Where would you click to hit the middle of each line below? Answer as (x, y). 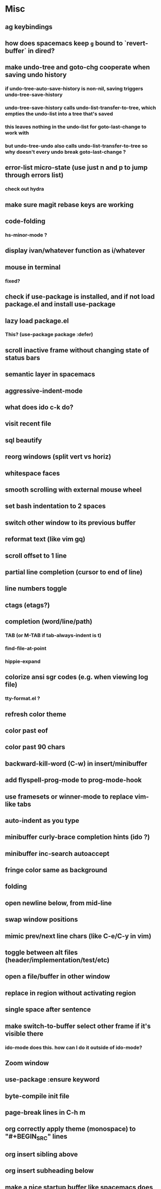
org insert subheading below (49, 1171)
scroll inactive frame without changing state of (77, 350)
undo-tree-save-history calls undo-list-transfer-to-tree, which (80, 108)
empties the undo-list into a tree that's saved (59, 114)
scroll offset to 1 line (36, 555)
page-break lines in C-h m (45, 1113)
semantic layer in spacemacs (50, 374)
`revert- (136, 43)
